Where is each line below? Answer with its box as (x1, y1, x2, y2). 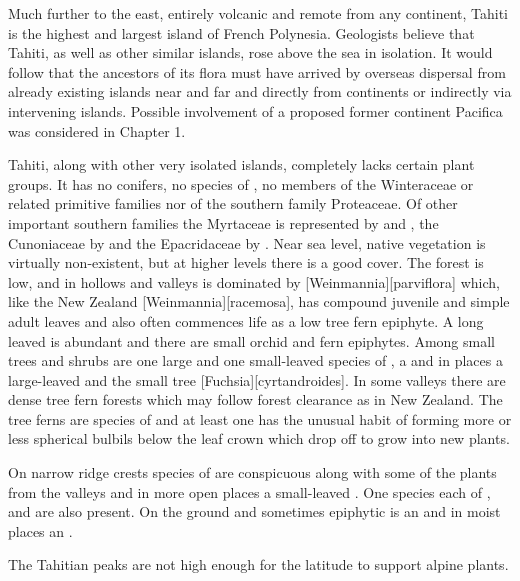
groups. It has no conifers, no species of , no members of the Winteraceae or (8, 173, 474, 194)
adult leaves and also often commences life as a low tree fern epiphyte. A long (8, 310, 484, 331)
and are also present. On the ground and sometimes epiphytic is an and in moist (8, 501, 501, 522)
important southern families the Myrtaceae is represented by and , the (8, 212, 439, 233)
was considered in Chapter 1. (8, 120, 186, 141)
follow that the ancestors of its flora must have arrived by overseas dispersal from (8, 61, 506, 82)
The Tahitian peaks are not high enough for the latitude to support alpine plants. (8, 554, 509, 575)
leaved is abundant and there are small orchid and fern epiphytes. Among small (8, 330, 495, 351)
